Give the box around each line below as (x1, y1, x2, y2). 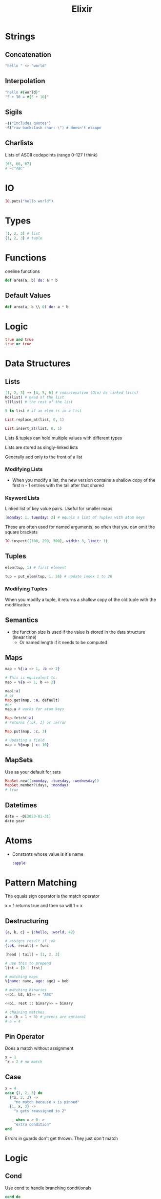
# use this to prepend (5, 961, 51, 966)
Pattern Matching (5, 877, 77, 888)
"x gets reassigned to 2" (14, 1109, 67, 1113)
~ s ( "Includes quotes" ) (5, 121, 51, 126)
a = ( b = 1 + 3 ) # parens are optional (5, 1014, 86, 1019)
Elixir (71, 3, 93, 15)
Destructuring (5, 917, 49, 925)
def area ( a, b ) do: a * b (5, 278, 58, 283)
